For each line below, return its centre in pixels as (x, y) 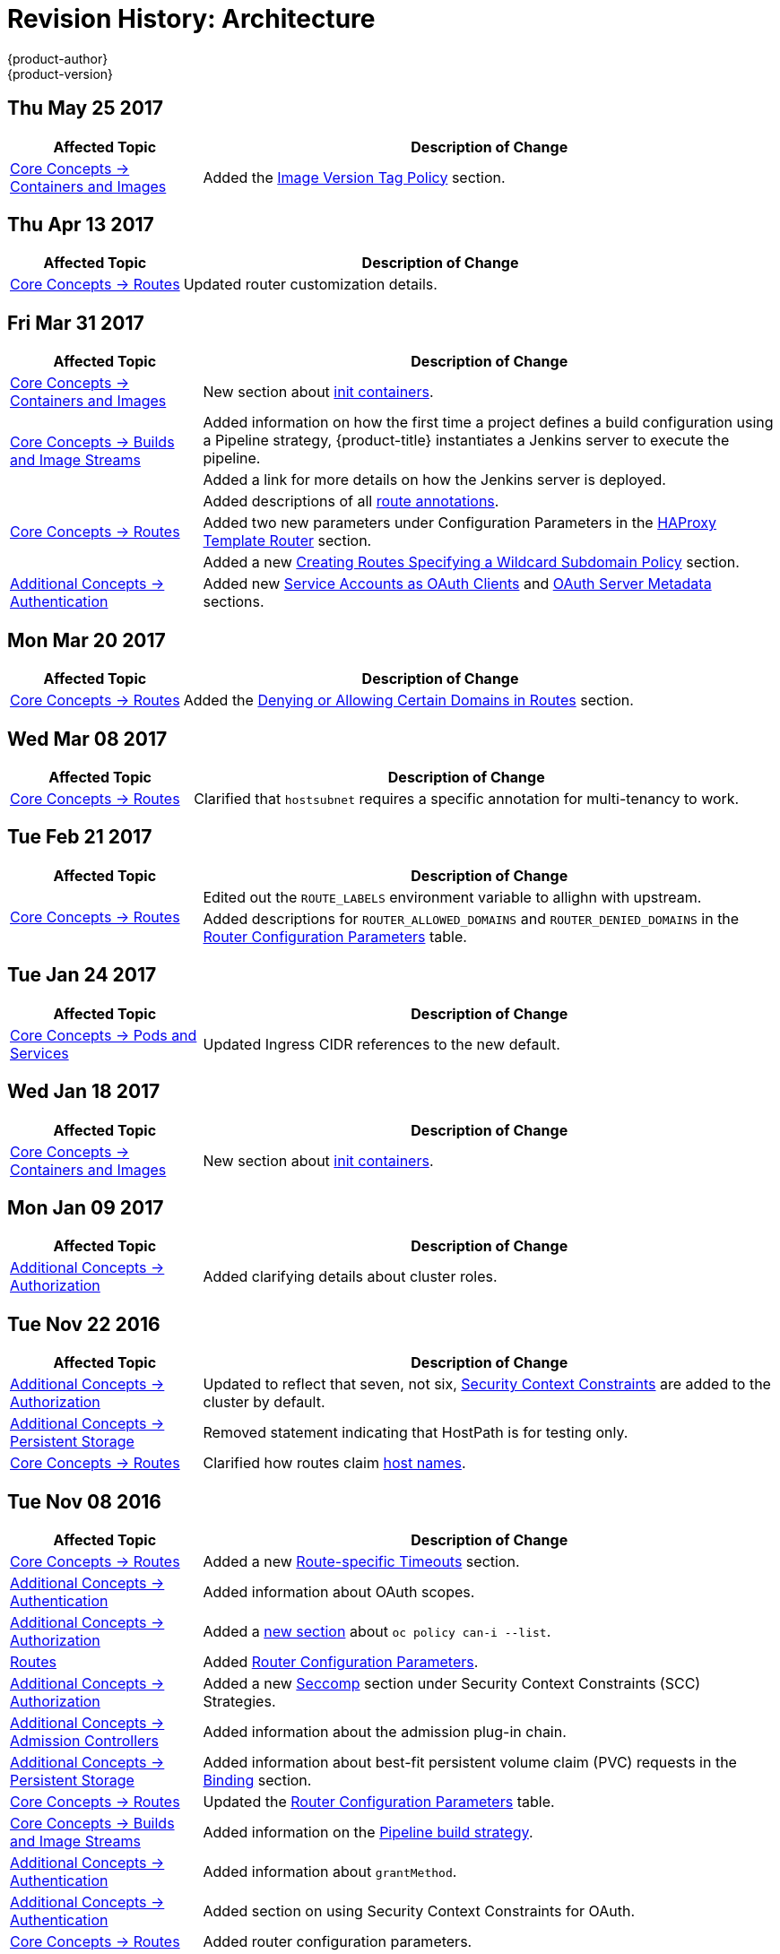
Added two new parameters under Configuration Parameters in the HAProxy (460, 523)
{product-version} (61, 73)
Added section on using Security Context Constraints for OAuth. (419, 1911)
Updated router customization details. (310, 285)
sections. (234, 602)
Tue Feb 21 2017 (80, 837)
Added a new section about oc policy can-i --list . (377, 1632)
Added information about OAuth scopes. (339, 1592)
